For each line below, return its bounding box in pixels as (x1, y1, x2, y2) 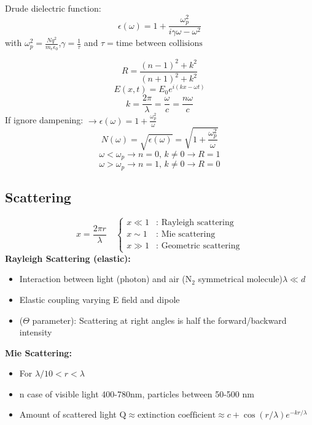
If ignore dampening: (5, 113, 84, 126)
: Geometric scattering (156, 242, 240, 251)
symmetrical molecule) (198, 272, 283, 285)
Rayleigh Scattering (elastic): (5, 251, 131, 264)
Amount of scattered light (19, 408, 117, 421)
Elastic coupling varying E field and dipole (19, 293, 180, 305)
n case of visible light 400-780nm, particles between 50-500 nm (19, 387, 254, 400)
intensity (19, 326, 52, 339)
